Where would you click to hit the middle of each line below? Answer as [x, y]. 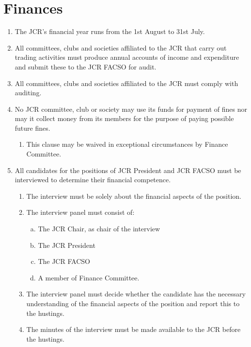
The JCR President [67, 245]
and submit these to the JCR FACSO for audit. [86, 66]
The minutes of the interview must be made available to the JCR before [133, 329]
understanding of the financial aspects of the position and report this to [133, 303]
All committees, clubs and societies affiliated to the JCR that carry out [121, 47]
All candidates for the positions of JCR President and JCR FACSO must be [128, 170]
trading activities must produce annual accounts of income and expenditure [127, 57]
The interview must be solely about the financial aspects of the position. [134, 196]
